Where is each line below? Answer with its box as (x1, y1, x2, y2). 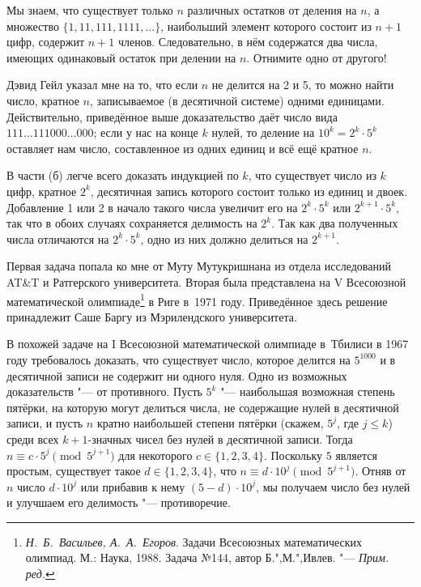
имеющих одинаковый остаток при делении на (6, 49, 236, 66)
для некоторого (118, 446, 193, 463)
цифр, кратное (6, 182, 77, 199)
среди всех (6, 430, 59, 447)
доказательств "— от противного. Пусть (6, 383, 202, 400)
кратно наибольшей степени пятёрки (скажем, (96, 415, 324, 432)
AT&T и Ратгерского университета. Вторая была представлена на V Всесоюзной (6, 273, 406, 290)
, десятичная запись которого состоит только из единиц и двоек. (90, 182, 408, 199)
